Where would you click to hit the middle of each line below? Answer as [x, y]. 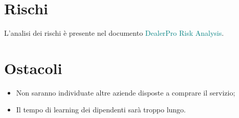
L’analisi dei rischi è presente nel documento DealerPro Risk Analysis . [114, 33]
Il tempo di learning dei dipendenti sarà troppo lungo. [101, 110]
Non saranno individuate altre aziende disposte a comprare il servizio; [126, 92]
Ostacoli [33, 68]
